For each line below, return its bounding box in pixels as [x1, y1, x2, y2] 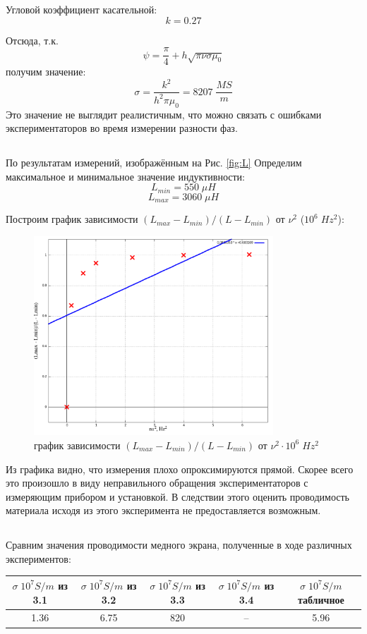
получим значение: [6, 64, 86, 79]
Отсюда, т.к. [6, 32, 59, 47]
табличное [297, 592, 344, 606]
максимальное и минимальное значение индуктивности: [6, 169, 245, 183]
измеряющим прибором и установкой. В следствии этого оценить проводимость [6, 489, 350, 504]
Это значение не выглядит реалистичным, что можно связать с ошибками [6, 106, 322, 121]
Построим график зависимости [6, 212, 138, 226]
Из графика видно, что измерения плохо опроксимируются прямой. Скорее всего [6, 461, 354, 476]
